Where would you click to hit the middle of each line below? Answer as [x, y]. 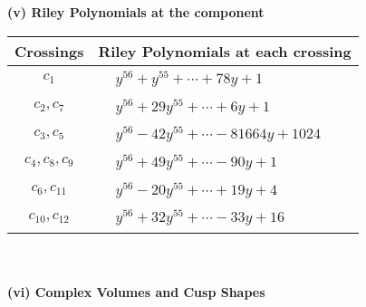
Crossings [49, 51]
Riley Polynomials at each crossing [225, 51]
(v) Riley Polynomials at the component [136, 12]
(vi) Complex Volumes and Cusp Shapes [136, 291]
